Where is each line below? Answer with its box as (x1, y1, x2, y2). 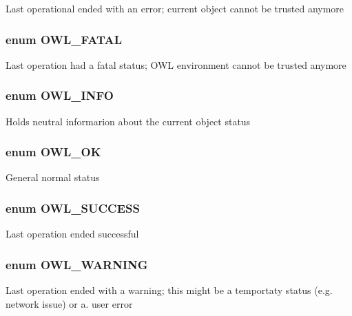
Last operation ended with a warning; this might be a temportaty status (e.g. (6, 283, 333, 297)
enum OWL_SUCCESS (6, 199, 140, 216)
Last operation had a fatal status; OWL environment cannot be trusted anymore (6, 57, 346, 72)
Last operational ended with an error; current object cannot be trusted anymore (6, 1, 344, 15)
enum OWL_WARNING (6, 255, 148, 273)
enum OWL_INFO (6, 87, 114, 104)
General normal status (6, 170, 100, 185)
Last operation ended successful (6, 227, 139, 241)
